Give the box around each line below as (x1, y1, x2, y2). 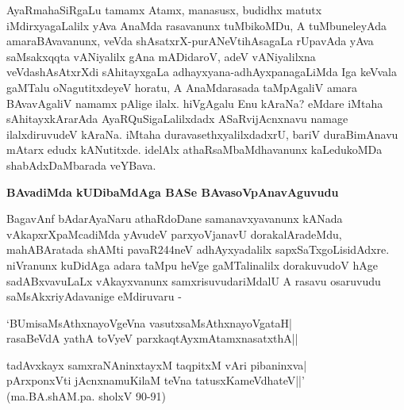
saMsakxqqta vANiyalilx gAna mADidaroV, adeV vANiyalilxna (6, 48, 316, 64)
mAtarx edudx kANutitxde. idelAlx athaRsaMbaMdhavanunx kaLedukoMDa (6, 141, 383, 158)
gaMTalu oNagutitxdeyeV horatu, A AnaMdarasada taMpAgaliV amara (6, 79, 358, 95)
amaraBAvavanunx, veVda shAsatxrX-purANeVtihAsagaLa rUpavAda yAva (6, 33, 374, 49)
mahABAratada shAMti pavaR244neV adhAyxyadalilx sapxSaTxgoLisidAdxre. (6, 241, 390, 258)
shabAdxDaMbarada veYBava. (6, 156, 156, 173)
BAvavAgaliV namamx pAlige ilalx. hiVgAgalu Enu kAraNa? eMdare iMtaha (6, 94, 383, 111)
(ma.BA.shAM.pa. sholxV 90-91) (6, 388, 167, 404)
